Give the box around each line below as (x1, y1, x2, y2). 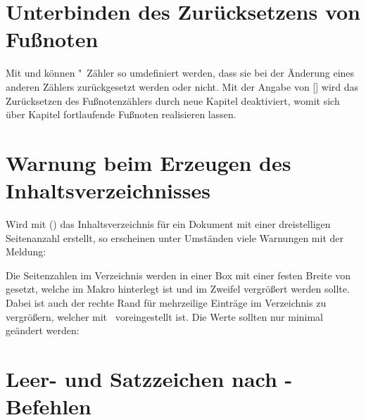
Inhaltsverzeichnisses (6, 176, 210, 205)
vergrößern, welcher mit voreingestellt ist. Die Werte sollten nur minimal (6, 309, 324, 324)
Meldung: (6, 244, 46, 259)
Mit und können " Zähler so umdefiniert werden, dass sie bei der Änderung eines (6, 65, 355, 80)
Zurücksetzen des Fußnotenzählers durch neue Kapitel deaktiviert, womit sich (6, 93, 340, 108)
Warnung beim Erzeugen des (6, 148, 291, 177)
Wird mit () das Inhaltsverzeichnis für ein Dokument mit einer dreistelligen (6, 217, 331, 231)
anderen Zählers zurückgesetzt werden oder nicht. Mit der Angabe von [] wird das (6, 79, 359, 94)
